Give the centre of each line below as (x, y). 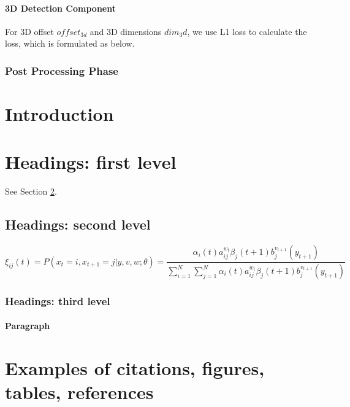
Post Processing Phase (62, 70)
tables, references (79, 392)
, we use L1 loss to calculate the (247, 31)
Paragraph (28, 326)
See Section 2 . (31, 191)
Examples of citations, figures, (135, 368)
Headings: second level (78, 224)
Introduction (59, 114)
